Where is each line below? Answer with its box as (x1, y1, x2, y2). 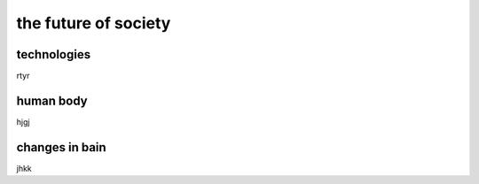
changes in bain (16, 140, 106, 155)
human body (16, 93, 88, 108)
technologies (16, 47, 91, 62)
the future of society (16, 13, 171, 33)
